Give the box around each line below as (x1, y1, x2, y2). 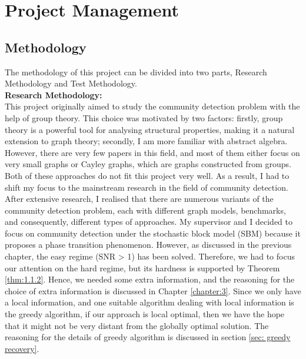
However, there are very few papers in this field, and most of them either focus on (5, 146, 300, 158)
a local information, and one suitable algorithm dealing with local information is (5, 296, 294, 308)
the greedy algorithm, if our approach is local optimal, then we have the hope (5, 308, 285, 320)
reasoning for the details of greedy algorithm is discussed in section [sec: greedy (5, 331, 291, 343)
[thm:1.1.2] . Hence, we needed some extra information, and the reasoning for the (5, 273, 295, 285)
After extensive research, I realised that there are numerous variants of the (5, 192, 274, 205)
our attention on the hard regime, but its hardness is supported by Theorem (5, 261, 280, 274)
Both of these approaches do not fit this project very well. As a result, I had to (5, 169, 290, 181)
